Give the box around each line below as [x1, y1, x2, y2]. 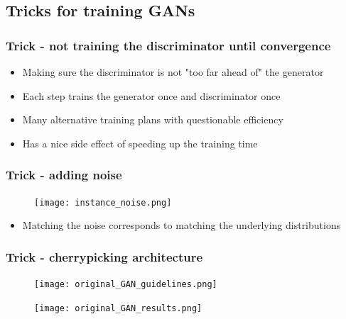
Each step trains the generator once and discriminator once [22, 88, 281, 103]
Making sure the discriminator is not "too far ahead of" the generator [22, 65, 324, 79]
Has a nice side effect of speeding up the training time [22, 135, 258, 150]
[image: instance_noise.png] [34, 197, 172, 208]
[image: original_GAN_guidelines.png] [34, 279, 217, 290]
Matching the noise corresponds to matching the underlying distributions [22, 218, 341, 233]
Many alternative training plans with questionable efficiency [22, 112, 283, 127]
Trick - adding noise [6, 166, 122, 184]
